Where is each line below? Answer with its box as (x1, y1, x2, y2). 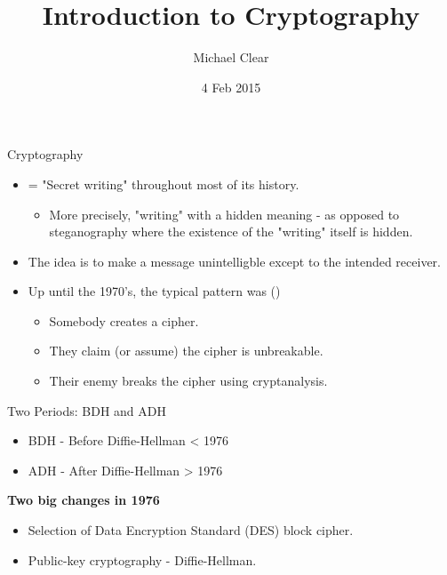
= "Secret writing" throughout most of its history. (28, 174, 299, 193)
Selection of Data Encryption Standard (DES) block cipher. (28, 521, 354, 539)
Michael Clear (193, 48, 269, 67)
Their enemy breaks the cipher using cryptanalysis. (49, 371, 328, 390)
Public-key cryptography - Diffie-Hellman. (28, 550, 257, 569)
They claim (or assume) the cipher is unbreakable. (49, 341, 323, 360)
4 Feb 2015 (201, 77, 261, 96)
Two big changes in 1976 (7, 491, 160, 509)
